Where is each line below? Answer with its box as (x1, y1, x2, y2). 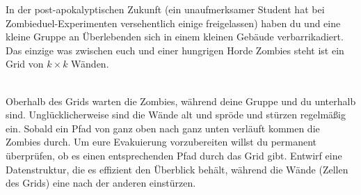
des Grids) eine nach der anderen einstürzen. (6, 175, 196, 190)
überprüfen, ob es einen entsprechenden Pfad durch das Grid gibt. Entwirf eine (6, 148, 342, 162)
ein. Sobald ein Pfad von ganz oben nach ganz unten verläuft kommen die (6, 120, 320, 135)
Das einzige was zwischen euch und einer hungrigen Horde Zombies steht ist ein (6, 42, 344, 57)
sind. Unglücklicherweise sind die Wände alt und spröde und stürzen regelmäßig (6, 107, 346, 122)
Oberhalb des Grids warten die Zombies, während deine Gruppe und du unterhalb (6, 93, 356, 108)
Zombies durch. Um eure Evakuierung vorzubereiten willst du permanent (6, 134, 317, 149)
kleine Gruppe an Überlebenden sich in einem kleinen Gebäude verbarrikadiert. (6, 29, 344, 44)
